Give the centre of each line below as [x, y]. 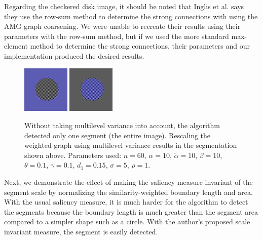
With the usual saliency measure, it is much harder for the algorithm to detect [126, 202]
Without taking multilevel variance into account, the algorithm [122, 125]
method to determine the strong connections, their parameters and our [140, 46]
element [16, 46]
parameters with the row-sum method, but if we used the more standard [117, 36]
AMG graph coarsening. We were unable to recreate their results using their [122, 26]
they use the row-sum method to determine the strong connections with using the [131, 16]
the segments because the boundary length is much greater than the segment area [131, 211]
